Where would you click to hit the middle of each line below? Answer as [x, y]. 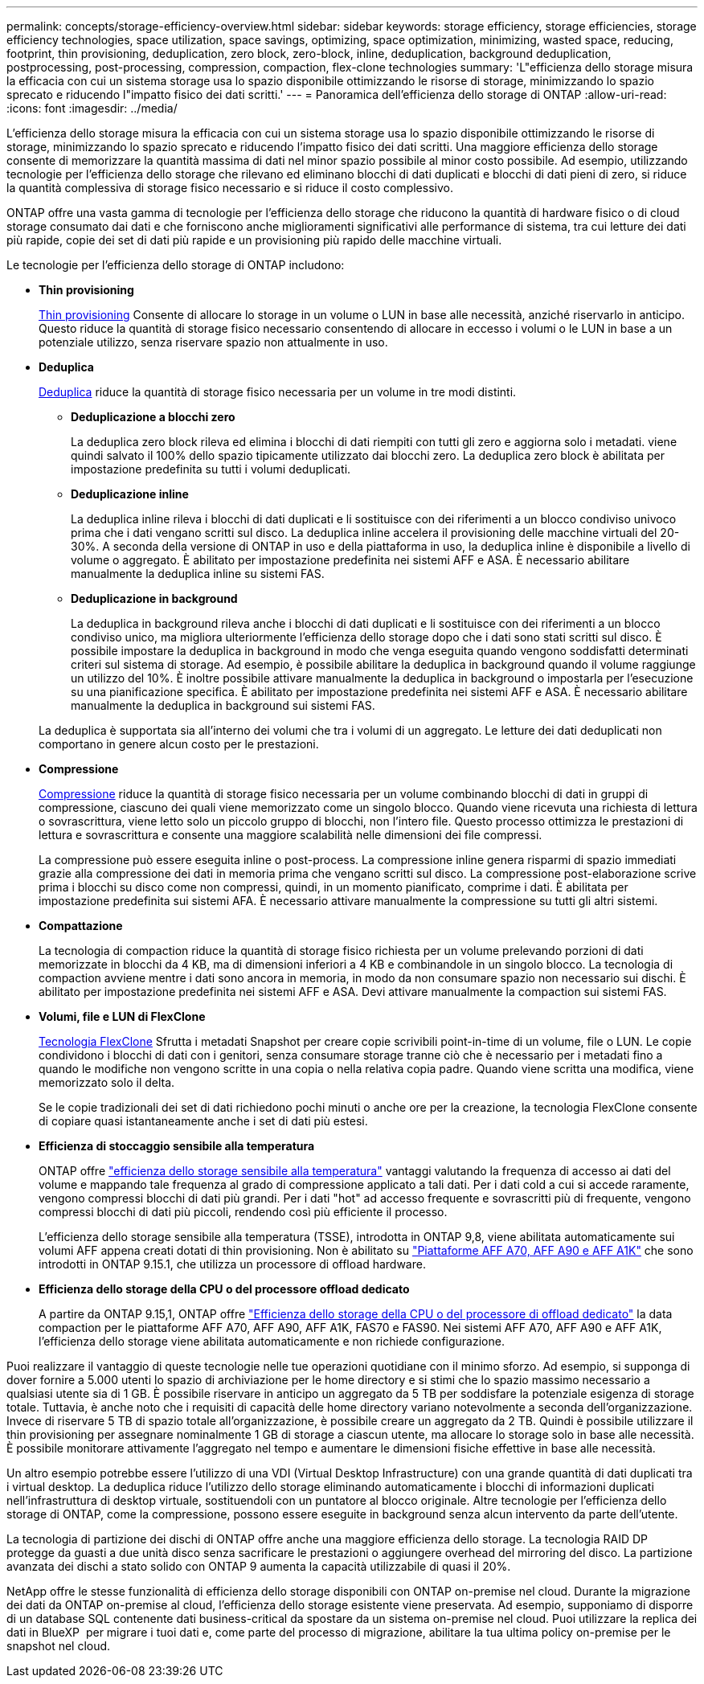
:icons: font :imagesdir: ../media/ [92, 108]
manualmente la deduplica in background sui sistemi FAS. [223, 705]
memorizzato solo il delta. [107, 1082]
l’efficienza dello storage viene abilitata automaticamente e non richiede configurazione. [272, 1341]
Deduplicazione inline [130, 494]
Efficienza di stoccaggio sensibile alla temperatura [177, 1146]
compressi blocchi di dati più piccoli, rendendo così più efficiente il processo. [243, 1212]
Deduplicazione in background [154, 598]
